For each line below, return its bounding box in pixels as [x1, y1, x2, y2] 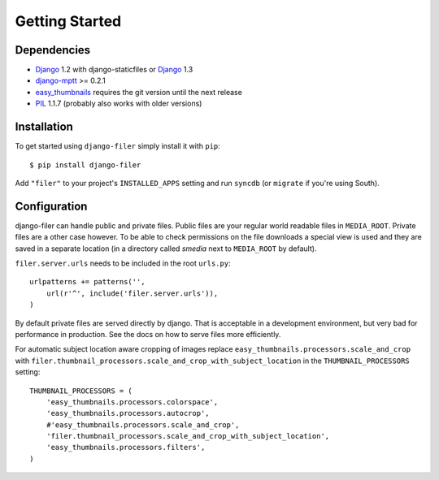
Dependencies [15, 43, 91, 57]
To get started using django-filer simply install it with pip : [15, 141, 221, 151]
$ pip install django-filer [29, 160, 141, 170]
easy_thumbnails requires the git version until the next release [35, 87, 243, 97]
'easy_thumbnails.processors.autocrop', [46, 409, 211, 418]
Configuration [15, 199, 88, 213]
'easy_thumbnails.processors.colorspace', [46, 397, 219, 406]
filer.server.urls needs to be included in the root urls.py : [15, 258, 231, 268]
